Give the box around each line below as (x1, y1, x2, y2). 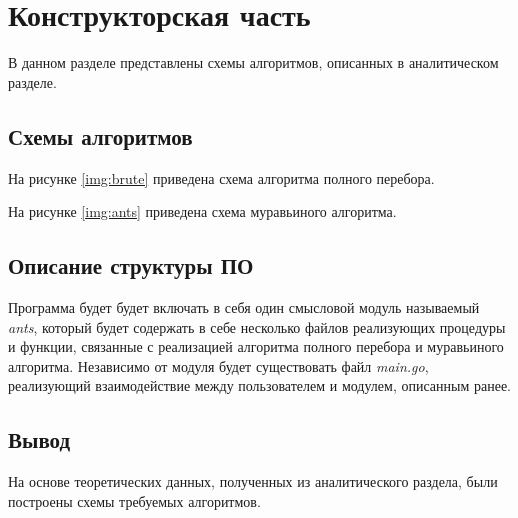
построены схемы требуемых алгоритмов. (8, 490, 261, 511)
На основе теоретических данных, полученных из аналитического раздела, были (8, 471, 498, 492)
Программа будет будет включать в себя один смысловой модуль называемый (8, 296, 480, 317)
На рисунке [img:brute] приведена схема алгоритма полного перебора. (8, 167, 435, 188)
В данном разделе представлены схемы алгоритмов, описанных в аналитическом (8, 52, 499, 73)
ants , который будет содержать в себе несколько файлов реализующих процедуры (8, 316, 506, 337)
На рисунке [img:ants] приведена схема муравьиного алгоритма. (8, 201, 397, 222)
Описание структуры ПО (8, 250, 254, 281)
